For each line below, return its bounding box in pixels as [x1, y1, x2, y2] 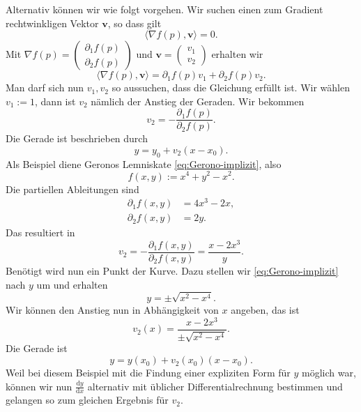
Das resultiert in [6, 225, 75, 240]
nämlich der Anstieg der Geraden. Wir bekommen [91, 93, 305, 108]
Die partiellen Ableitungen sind [6, 181, 139, 196]
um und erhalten [36, 277, 108, 291]
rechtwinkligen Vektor [6, 15, 99, 30]
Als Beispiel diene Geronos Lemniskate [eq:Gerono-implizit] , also [6, 156, 282, 171]
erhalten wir [211, 47, 263, 61]
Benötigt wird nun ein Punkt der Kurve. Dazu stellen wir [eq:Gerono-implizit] [6, 263, 339, 277]
